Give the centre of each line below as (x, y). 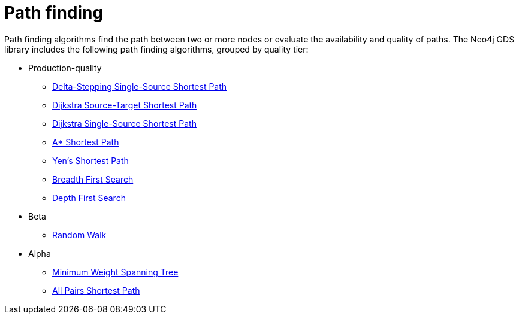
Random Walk (79, 235)
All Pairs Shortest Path (96, 290)
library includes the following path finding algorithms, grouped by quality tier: (156, 49)
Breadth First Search (93, 179)
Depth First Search (89, 198)
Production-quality (65, 68)
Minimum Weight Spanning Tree (115, 272)
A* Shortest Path (86, 142)
